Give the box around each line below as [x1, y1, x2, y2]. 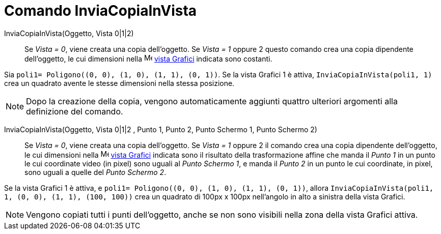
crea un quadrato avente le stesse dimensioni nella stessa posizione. [4, 78, 235, 87]
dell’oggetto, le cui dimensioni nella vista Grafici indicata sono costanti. [24, 54, 272, 63]
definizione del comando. [26, 106, 123, 116]
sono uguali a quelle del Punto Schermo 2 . [24, 167, 167, 177]
